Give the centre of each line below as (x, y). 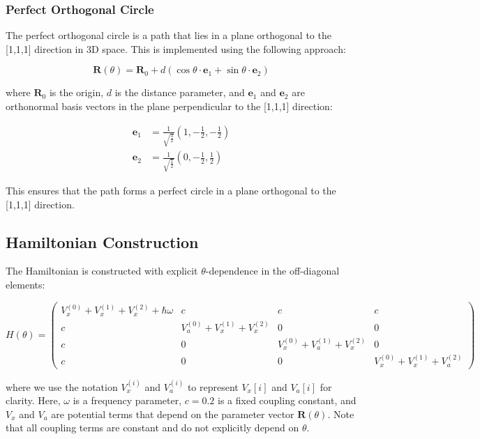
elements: (25, 285)
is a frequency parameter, (127, 400)
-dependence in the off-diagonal (272, 271)
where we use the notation (62, 386)
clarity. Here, (33, 400)
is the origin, (76, 92)
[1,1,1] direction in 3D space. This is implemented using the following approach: (176, 48)
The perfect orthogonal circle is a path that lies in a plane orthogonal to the (168, 35)
